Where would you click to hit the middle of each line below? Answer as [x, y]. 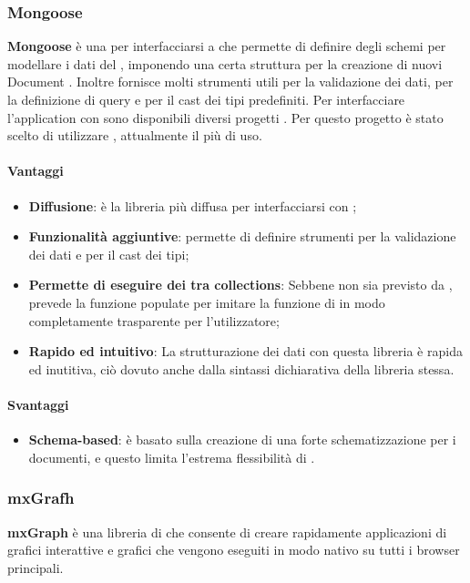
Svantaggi [38, 404]
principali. [36, 567]
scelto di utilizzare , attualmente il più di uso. [135, 135]
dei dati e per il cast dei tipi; [109, 254]
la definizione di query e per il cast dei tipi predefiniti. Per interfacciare [206, 99]
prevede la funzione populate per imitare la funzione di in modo [207, 302]
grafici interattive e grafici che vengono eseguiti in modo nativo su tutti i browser [234, 550]
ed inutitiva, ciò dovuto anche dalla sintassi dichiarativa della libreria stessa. [241, 368]
